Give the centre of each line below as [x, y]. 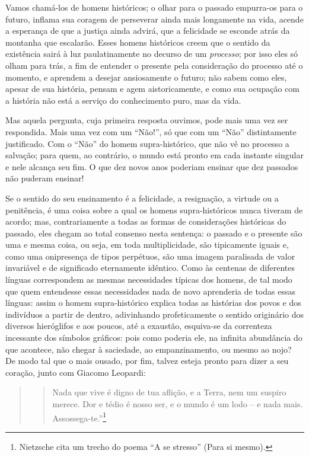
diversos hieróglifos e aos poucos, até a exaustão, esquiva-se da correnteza [139, 326]
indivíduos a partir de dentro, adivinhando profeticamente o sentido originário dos [154, 314]
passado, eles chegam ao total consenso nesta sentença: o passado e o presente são [154, 233]
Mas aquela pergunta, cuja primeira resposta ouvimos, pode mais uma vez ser [147, 120]
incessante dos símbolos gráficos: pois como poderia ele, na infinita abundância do [154, 338]
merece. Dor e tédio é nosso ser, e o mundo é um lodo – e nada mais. [178, 404]
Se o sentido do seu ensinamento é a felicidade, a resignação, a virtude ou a [142, 198]
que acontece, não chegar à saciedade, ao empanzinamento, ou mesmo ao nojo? [149, 349]
